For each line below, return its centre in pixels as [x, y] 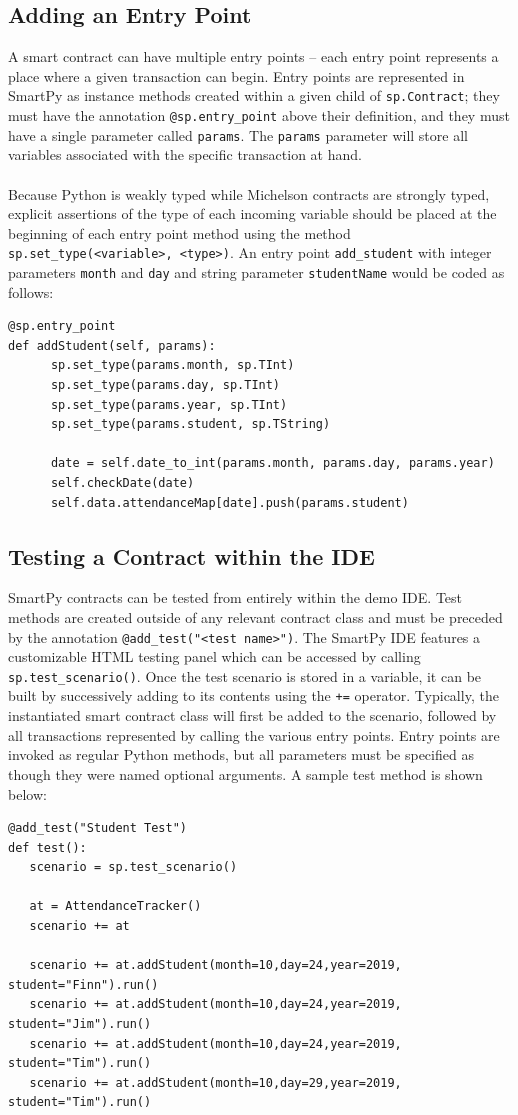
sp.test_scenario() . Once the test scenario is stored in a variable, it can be [245, 675]
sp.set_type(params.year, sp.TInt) [169, 404]
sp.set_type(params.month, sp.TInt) [172, 365]
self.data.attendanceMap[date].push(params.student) [229, 502]
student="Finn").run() [83, 984]
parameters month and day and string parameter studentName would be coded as [256, 271]
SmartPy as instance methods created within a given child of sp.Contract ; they [254, 95]
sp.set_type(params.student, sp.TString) [190, 424]
